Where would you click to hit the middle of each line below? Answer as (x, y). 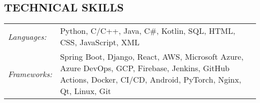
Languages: (27, 36)
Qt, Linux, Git (85, 91)
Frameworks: (30, 74)
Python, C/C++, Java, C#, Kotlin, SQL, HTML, (148, 31)
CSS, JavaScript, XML (100, 42)
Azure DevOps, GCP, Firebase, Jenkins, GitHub (145, 68)
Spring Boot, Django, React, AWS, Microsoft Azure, (152, 57)
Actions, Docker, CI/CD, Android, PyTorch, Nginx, (151, 80)
